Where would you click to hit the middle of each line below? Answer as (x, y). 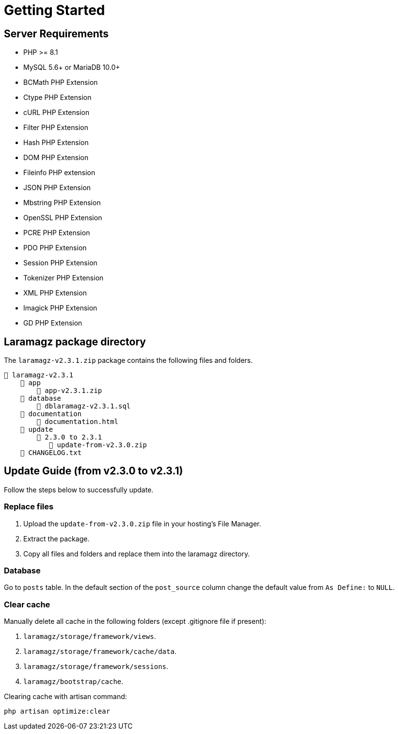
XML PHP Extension (55, 293)
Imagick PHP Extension (60, 308)
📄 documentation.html (78, 422)
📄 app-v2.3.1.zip (69, 391)
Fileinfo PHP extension (59, 173)
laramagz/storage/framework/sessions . (96, 667)
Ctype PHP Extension (57, 98)
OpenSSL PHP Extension (63, 218)
